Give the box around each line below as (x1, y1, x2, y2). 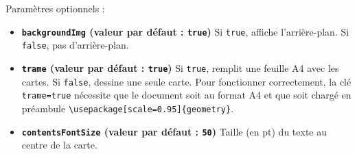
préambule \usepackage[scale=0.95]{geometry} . (21, 101, 234, 115)
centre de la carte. (21, 138, 97, 152)
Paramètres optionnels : (5, 1, 105, 15)
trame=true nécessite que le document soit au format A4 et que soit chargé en (21, 88, 352, 102)
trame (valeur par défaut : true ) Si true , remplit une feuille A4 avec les (21, 60, 339, 75)
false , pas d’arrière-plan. (21, 38, 129, 52)
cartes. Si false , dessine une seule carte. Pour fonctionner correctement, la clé (21, 74, 352, 88)
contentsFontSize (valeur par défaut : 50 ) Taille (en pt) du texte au (21, 124, 327, 138)
